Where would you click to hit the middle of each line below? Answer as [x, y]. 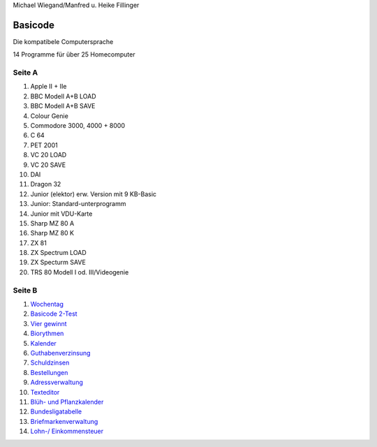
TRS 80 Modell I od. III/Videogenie [80, 272]
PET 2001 [44, 145]
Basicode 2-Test [54, 314]
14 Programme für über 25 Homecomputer [74, 54]
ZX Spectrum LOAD [58, 253]
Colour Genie [50, 116]
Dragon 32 [46, 184]
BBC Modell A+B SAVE [63, 106]
